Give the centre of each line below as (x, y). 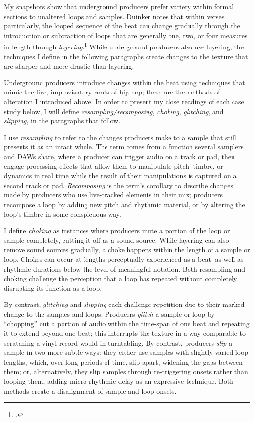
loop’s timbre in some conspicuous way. (63, 214)
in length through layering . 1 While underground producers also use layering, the (124, 46)
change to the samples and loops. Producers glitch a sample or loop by (109, 314)
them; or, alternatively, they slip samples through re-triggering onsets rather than (126, 371)
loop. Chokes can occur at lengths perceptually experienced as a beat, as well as (124, 259)
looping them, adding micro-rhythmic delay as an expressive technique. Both (119, 381)
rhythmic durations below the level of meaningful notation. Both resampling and (125, 269)
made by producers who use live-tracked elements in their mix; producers (114, 195)
